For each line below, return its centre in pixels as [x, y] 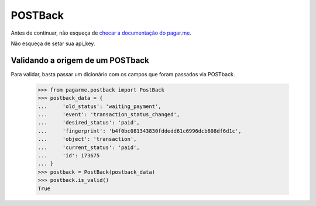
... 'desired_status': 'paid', [89, 123]
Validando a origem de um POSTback [80, 60]
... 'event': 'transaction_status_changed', [109, 114]
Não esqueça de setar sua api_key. [53, 43]
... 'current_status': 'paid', [89, 147]
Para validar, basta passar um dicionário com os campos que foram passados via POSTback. [123, 74]
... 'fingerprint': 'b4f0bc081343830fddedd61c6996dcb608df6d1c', [140, 131]
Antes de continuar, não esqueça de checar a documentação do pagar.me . [101, 33]
